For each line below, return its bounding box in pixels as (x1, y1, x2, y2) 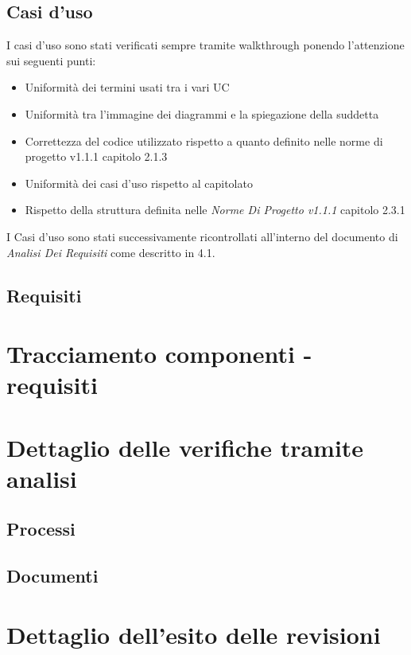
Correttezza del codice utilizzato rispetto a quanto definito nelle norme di (25, 132, 383, 149)
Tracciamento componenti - (6, 337, 312, 370)
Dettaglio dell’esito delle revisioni (6, 618, 381, 650)
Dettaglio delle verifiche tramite (6, 431, 364, 463)
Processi (6, 517, 76, 541)
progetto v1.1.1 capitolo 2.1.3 (25, 148, 168, 165)
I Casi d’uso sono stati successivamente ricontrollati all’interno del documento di (6, 228, 398, 244)
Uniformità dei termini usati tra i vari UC (25, 79, 230, 96)
